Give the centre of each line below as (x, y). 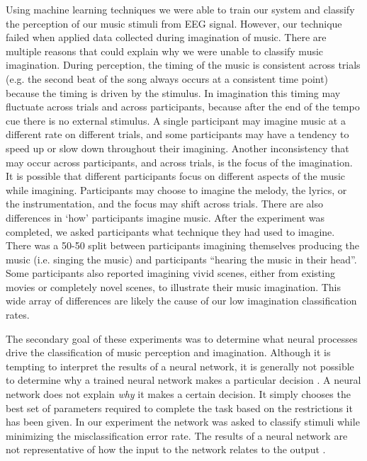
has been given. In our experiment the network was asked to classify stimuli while (183, 422)
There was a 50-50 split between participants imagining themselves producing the (183, 245)
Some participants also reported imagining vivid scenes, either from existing (170, 273)
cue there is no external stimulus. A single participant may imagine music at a (176, 120)
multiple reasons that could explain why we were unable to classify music (165, 51)
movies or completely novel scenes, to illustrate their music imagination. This (174, 286)
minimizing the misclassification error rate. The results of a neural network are (177, 435)
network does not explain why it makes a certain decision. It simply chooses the (178, 394)
